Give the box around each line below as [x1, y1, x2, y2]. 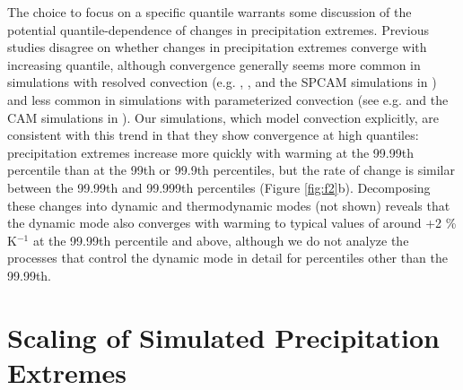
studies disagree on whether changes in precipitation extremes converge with [7, 38, 427, 56]
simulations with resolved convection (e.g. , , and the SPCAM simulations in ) [7, 73, 437, 91]
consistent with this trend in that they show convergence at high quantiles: [7, 126, 419, 144]
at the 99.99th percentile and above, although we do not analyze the [32, 230, 409, 249]
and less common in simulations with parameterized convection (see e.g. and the [7, 90, 449, 108]
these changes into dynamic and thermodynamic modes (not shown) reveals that [7, 195, 450, 214]
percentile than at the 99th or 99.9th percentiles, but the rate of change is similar [7, 160, 455, 179]
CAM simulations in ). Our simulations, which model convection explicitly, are [7, 108, 440, 126]
